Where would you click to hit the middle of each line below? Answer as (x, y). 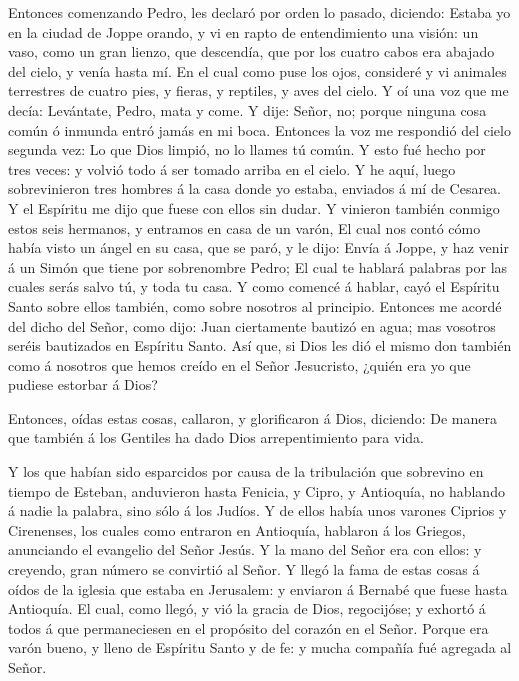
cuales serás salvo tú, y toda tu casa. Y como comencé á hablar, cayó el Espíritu (254, 286)
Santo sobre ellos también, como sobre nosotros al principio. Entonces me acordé (255, 305)
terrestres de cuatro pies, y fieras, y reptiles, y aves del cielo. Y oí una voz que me (258, 90)
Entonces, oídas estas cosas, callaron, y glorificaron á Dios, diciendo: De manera (252, 417)
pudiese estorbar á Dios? (83, 384)
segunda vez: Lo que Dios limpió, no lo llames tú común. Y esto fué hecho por (247, 149)
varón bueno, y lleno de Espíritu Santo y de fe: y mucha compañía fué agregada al (260, 647)
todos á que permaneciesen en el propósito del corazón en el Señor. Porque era (248, 627)
